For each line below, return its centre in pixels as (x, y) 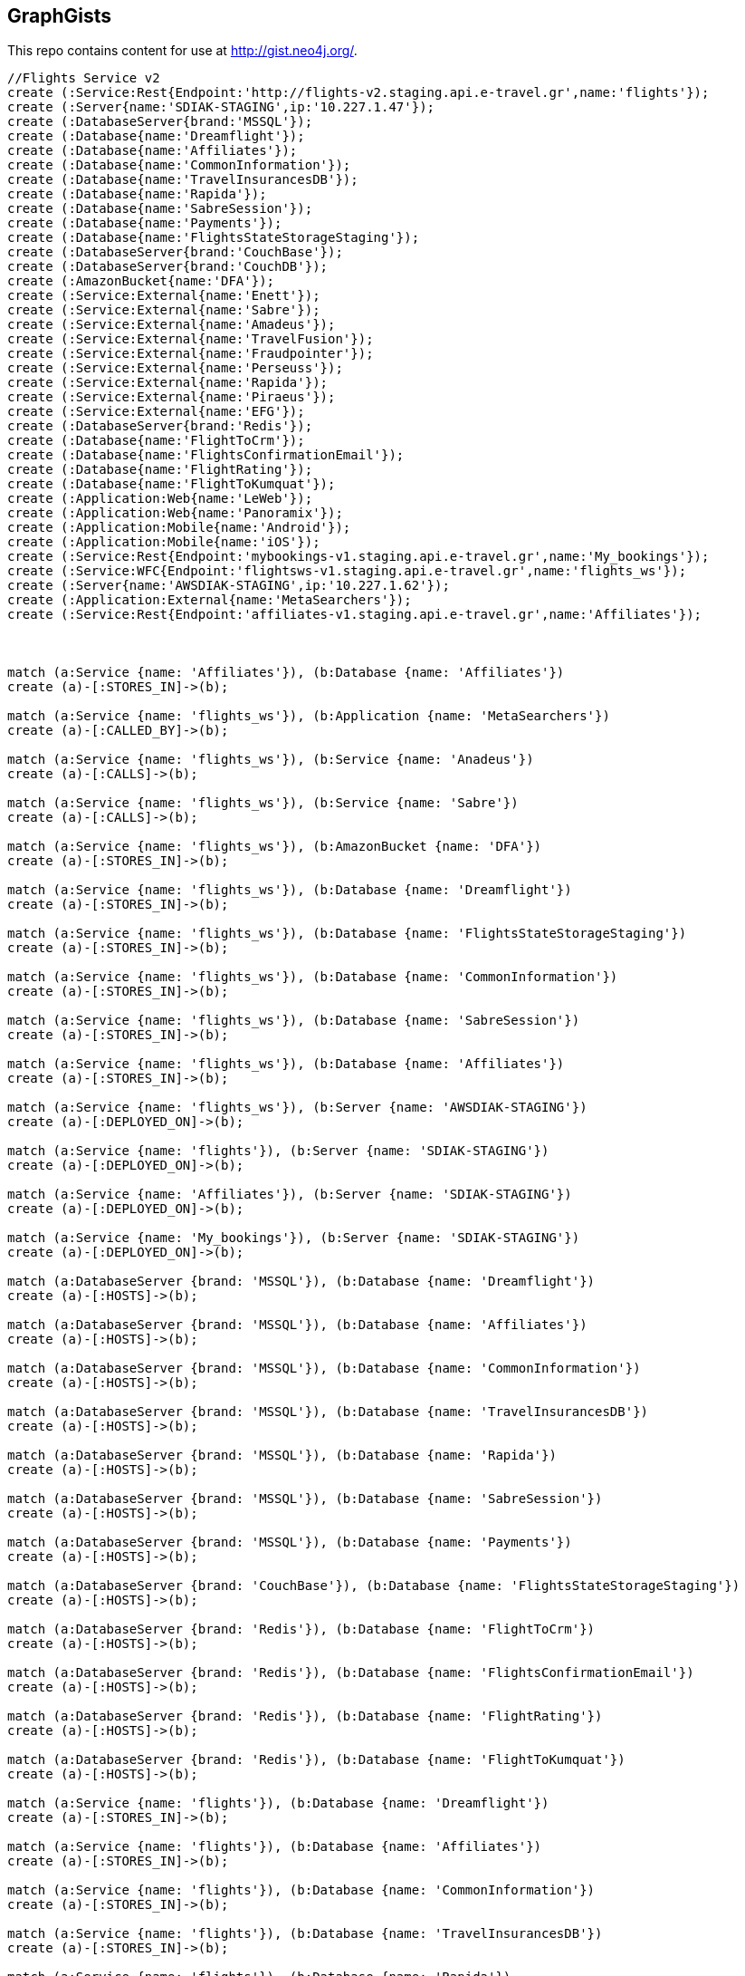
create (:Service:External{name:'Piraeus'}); (172, 397)
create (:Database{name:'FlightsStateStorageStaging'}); (214, 238)
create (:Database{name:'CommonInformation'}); (179, 165)
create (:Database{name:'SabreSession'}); (160, 209)
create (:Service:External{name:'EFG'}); (156, 412)
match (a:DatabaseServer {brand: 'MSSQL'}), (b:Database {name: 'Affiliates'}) (297, 1325)
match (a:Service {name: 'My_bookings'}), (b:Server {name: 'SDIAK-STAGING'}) (294, 1238)
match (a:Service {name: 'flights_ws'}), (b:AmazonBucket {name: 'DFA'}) (275, 847)
